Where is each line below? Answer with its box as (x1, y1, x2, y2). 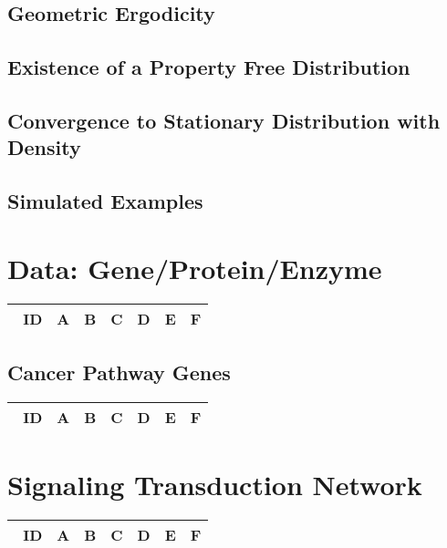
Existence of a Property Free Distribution (7, 53, 411, 81)
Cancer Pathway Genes (7, 358, 231, 387)
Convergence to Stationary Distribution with (7, 106, 441, 134)
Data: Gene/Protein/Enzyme (7, 249, 382, 286)
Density (7, 133, 81, 161)
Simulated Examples (7, 187, 203, 215)
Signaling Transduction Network (7, 466, 422, 503)
